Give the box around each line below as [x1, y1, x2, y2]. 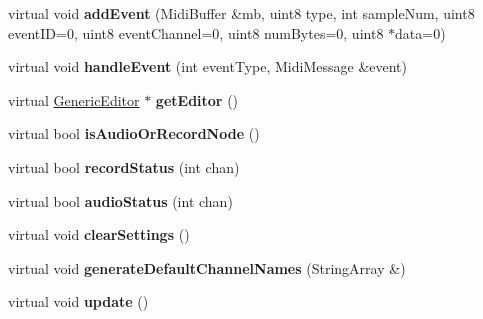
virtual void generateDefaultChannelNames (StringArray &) [8, 257, 406, 278]
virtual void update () [8, 291, 149, 312]
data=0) [395, 22, 446, 43]
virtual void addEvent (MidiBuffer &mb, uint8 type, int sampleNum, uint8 [8, 3, 475, 23]
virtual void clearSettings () [8, 224, 190, 245]
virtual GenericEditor [8, 89, 140, 110]
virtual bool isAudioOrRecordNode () [8, 123, 260, 144]
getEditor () [155, 89, 239, 110]
